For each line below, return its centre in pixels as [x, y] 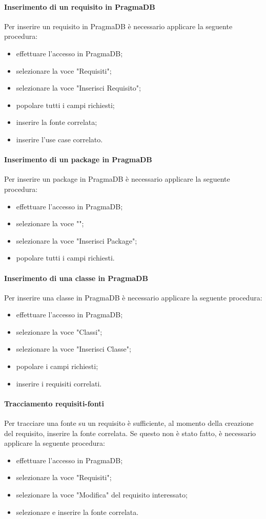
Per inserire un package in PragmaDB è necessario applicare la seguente [117, 179]
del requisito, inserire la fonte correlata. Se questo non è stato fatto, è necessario [130, 433]
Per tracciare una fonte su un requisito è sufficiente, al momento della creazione [129, 423]
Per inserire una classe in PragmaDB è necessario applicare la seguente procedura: [133, 297]
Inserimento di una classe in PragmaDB [76, 278]
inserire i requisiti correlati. [59, 383]
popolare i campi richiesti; [57, 366]
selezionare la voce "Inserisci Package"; [77, 240]
